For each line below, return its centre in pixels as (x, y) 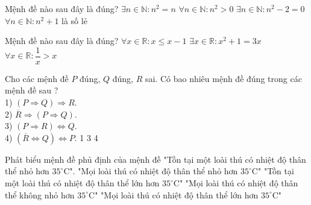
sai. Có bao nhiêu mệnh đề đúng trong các (223, 78)
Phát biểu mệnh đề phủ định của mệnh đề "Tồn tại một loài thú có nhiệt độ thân (155, 159)
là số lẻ (74, 20)
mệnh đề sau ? (32, 90)
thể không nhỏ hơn (40, 194)
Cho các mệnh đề (37, 78)
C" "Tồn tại (273, 171)
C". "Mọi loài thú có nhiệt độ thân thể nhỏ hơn (151, 171)
